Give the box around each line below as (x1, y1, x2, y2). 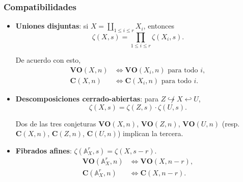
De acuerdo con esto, (15, 55, 81, 65)
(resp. (222, 118, 240, 128)
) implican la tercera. (117, 128, 183, 139)
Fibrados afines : (15, 145, 72, 155)
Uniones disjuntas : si (15, 20, 89, 31)
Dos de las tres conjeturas (15, 118, 96, 128)
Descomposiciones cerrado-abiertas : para (15, 93, 158, 103)
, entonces (143, 20, 174, 31)
